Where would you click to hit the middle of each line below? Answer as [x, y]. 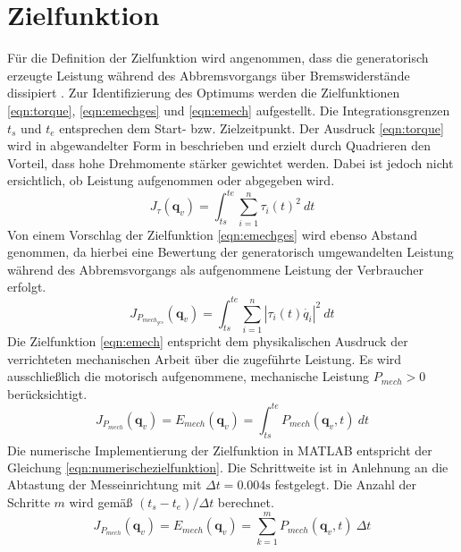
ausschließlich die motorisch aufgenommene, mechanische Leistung [189, 376]
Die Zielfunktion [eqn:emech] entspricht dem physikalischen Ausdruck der [208, 340]
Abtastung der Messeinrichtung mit [105, 484]
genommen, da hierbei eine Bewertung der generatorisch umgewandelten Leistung [230, 252]
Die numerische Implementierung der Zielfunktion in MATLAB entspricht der [220, 450]
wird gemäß [101, 502]
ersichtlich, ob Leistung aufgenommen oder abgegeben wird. [171, 180]
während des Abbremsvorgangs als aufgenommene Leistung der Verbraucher [215, 269]
